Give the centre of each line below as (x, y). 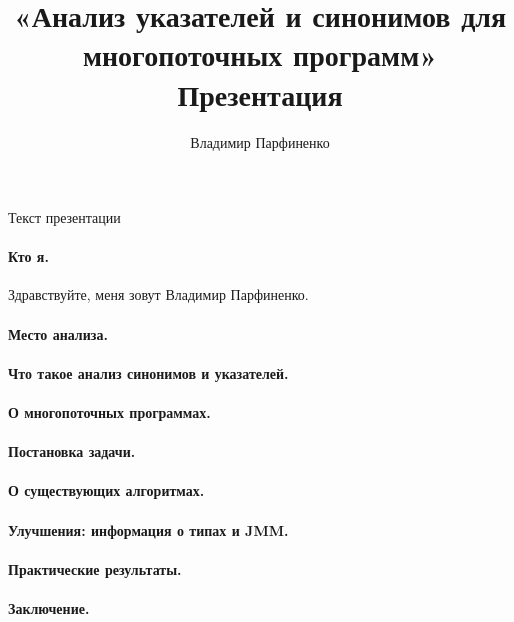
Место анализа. (58, 333)
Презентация (260, 93)
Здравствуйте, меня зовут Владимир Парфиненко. (158, 294)
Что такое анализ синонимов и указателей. (148, 372)
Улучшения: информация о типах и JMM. (148, 529)
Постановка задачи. (72, 451)
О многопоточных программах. (109, 412)
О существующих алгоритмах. (106, 490)
